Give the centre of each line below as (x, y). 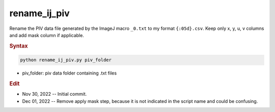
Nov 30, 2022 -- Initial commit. (54, 94)
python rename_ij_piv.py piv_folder (66, 60)
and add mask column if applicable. (47, 35)
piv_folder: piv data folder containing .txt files (70, 73)
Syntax (19, 46)
